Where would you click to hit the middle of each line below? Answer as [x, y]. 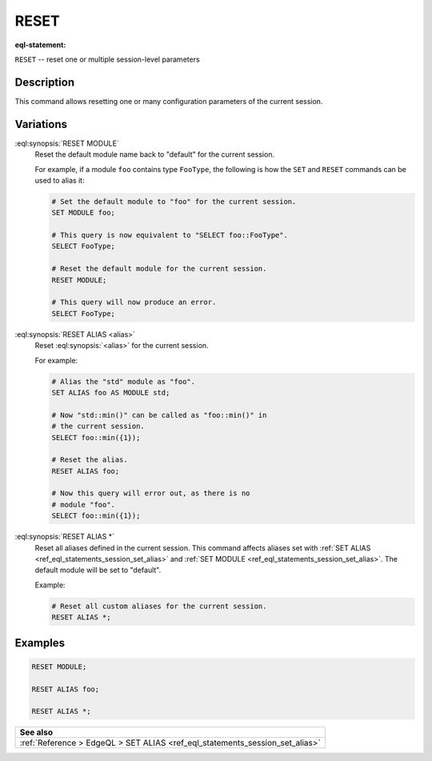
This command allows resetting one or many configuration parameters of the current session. [169, 101]
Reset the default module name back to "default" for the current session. [155, 154]
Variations [41, 124]
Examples [40, 643]
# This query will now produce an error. [134, 302]
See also [36, 732]
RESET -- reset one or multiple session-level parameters [107, 59]
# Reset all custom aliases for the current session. [159, 606]
